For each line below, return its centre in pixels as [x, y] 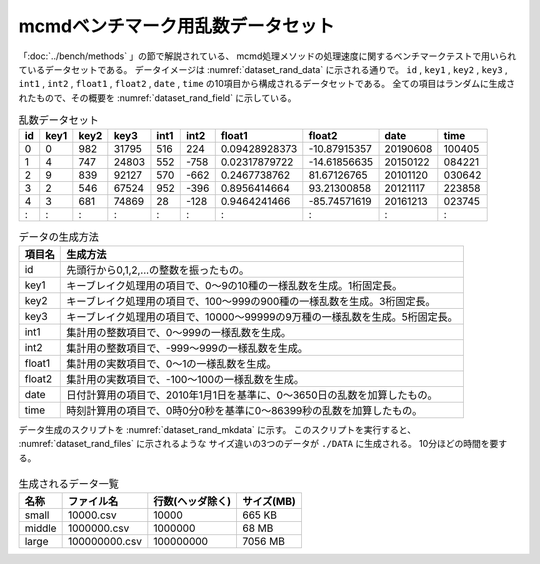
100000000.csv [104, 542]
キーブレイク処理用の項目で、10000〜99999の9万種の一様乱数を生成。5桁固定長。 [262, 317]
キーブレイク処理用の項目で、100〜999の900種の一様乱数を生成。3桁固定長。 [251, 301]
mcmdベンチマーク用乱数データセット [176, 26]
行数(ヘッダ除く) [192, 502]
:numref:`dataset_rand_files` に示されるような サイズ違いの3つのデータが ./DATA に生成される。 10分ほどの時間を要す [263, 444]
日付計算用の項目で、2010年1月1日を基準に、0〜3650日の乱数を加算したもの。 [252, 395]
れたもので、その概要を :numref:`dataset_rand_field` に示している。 [157, 97]
